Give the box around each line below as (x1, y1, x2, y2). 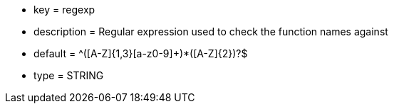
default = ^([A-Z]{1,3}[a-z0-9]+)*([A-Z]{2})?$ (33, 47, 248, 59)
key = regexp (33, 4, 95, 16)
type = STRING (33, 69, 104, 81)
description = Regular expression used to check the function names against (33, 25, 388, 38)
